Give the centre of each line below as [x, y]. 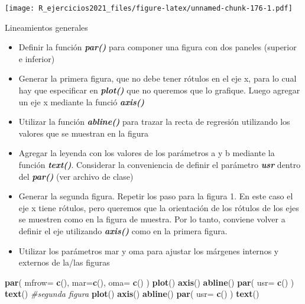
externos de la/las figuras [64, 262]
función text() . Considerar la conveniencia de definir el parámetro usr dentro [160, 164]
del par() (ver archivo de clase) [76, 176]
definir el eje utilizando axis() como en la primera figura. [123, 230]
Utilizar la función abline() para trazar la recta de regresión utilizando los [154, 122]
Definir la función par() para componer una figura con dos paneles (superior [158, 47]
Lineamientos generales [46, 27]
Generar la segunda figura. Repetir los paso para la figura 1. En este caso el [156, 196]
